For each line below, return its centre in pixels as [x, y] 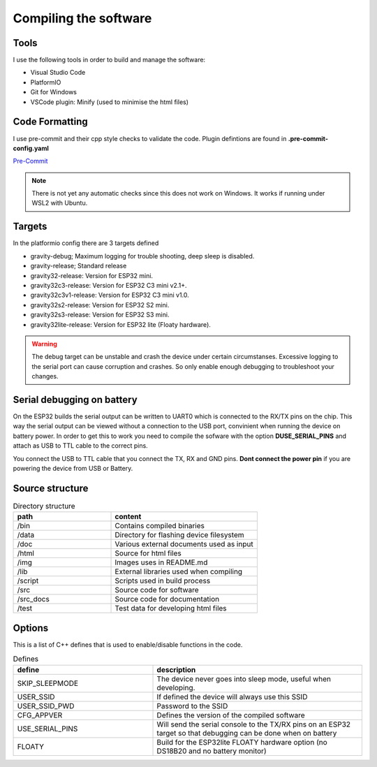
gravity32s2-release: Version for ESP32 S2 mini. [100, 305]
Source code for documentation [167, 599]
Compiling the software [82, 18]
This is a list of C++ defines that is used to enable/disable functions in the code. [128, 644]
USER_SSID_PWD [46, 706]
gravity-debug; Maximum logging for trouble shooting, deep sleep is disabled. [142, 256]
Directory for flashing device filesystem [179, 535]
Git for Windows [53, 92]
